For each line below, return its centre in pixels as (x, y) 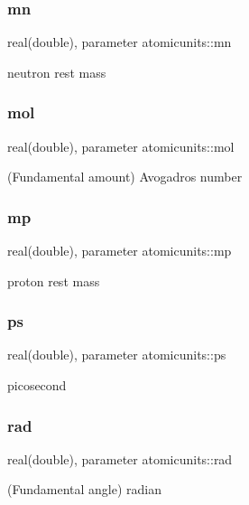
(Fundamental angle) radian (84, 489)
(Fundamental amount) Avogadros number (125, 177)
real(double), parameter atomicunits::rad (120, 458)
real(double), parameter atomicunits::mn (120, 42)
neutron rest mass (57, 72)
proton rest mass (54, 281)
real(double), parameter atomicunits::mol (121, 146)
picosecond (37, 385)
